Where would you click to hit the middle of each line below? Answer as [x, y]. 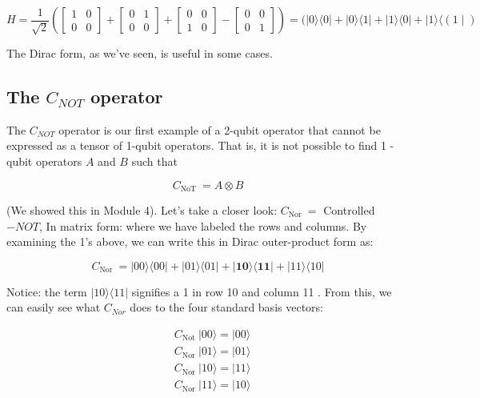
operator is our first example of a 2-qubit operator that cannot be [220, 129]
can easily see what [54, 307]
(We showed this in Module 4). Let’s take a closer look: [142, 210]
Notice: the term [47, 291]
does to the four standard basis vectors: [226, 307]
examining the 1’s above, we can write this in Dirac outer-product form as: [190, 241]
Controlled [349, 210]
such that [154, 161]
